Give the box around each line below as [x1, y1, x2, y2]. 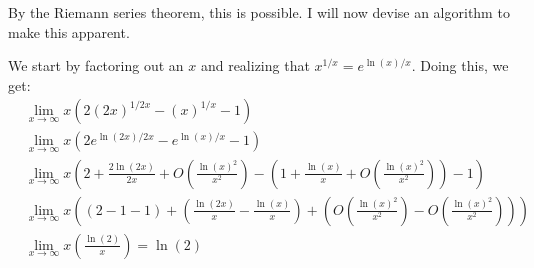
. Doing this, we [411, 55, 509, 76]
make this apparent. [8, 21, 130, 42]
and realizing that [200, 55, 310, 76]
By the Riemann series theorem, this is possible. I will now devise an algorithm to [8, 2, 510, 22]
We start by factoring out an [8, 55, 184, 76]
